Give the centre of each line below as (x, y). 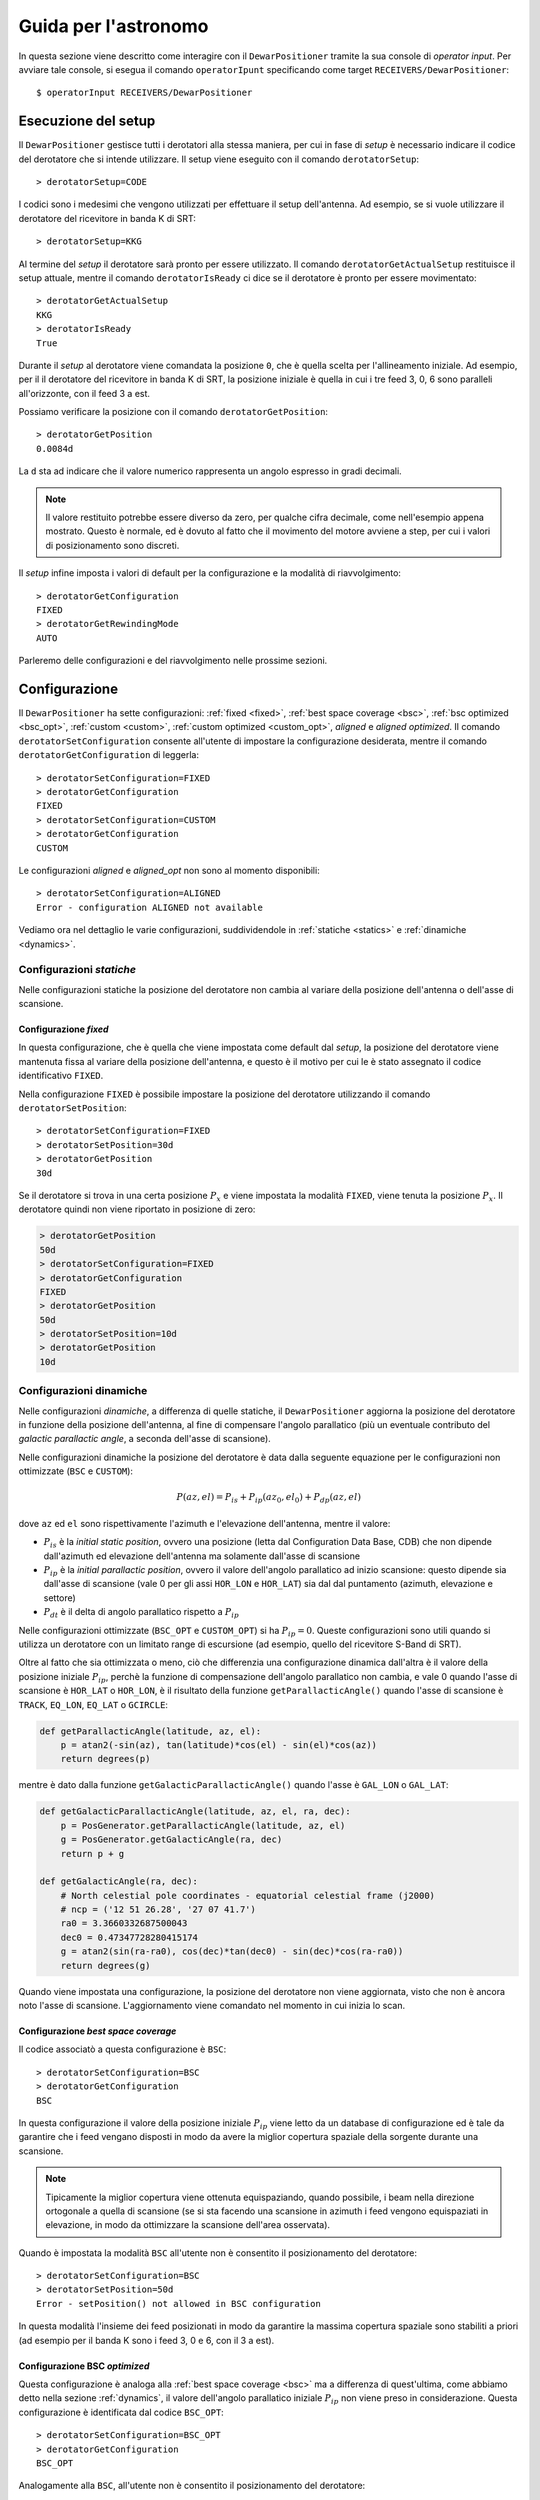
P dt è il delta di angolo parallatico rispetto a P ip (141, 1613)
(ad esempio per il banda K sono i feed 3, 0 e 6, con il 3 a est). (146, 2340)
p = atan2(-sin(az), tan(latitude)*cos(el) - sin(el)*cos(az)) (219, 1744)
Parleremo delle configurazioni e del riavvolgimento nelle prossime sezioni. (173, 661)
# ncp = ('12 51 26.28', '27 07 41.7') (158, 1909)
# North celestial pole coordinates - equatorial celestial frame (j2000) (247, 1895)
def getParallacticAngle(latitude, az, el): (150, 1731)
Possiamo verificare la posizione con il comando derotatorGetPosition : (173, 412)
